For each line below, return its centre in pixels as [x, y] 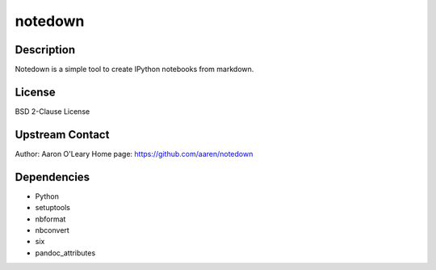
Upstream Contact [62, 135]
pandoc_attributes [65, 253]
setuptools [52, 208]
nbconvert [52, 230]
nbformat [50, 219]
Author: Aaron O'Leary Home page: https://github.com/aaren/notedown [134, 154]
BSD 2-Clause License [52, 111]
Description [45, 50]
